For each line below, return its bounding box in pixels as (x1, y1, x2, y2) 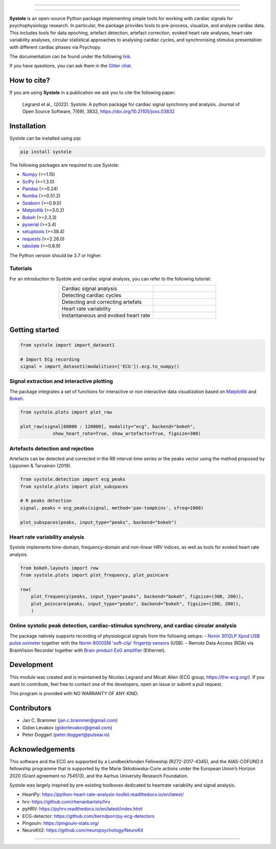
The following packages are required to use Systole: (9, 162, 120, 168)
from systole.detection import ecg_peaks (20, 476, 126, 483)
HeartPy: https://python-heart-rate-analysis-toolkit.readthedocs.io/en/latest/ (22, 791, 184, 797)
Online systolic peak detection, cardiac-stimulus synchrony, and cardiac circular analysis (9, 622, 237, 629)
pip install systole (20, 149, 72, 154)
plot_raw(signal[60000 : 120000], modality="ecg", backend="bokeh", (20, 423, 196, 429)
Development (9, 660, 54, 669)
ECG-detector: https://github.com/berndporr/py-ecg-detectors (22, 813, 155, 819)
